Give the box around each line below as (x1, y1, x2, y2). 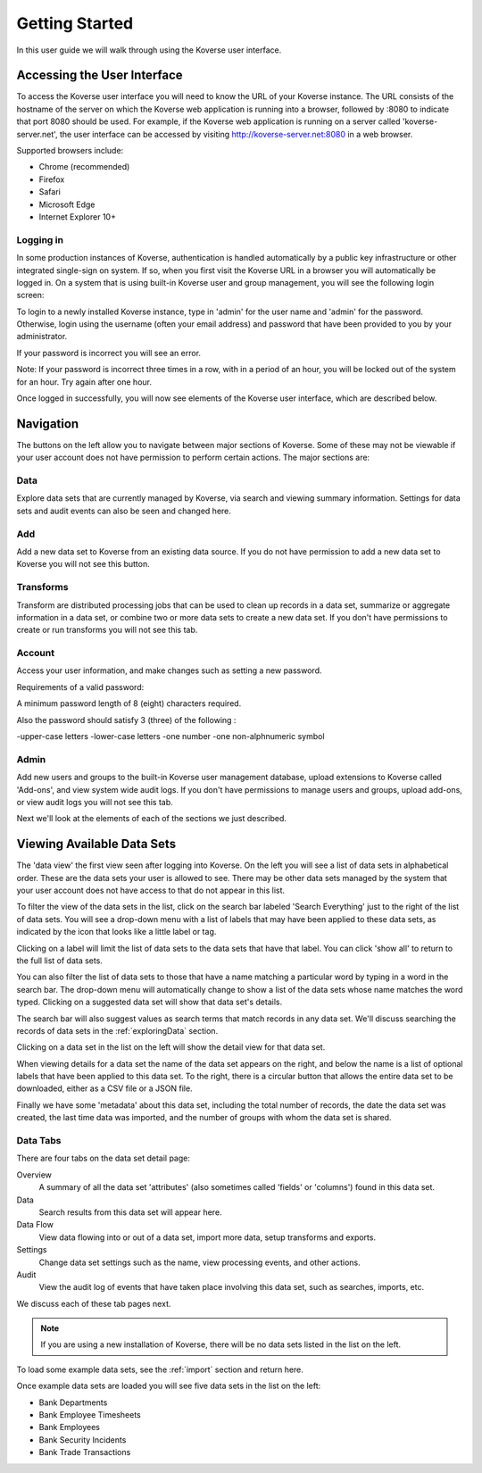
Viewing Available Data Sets (16, 836, 177, 852)
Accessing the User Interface (16, 68, 183, 83)
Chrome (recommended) (38, 162, 130, 172)
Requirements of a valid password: (16, 681, 145, 692)
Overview (16, 1169, 53, 1180)
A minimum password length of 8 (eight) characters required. (16, 698, 242, 709)
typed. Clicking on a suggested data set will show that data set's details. (16, 996, 283, 1008)
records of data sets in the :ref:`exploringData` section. (16, 1025, 219, 1036)
